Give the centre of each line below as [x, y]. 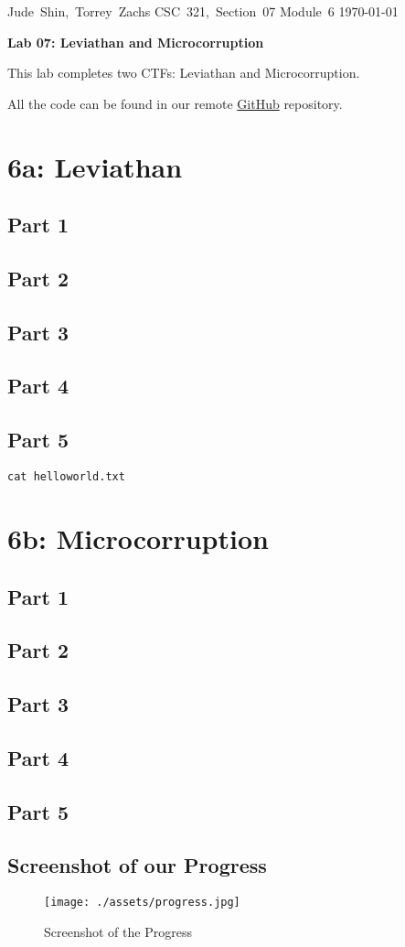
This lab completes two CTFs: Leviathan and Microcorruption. [184, 73]
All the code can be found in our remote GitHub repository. [175, 103]
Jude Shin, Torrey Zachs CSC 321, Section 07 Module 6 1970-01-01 [203, 11]
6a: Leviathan [95, 166]
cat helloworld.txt [66, 477]
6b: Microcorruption [138, 538]
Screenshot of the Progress [118, 931]
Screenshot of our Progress [137, 865]
